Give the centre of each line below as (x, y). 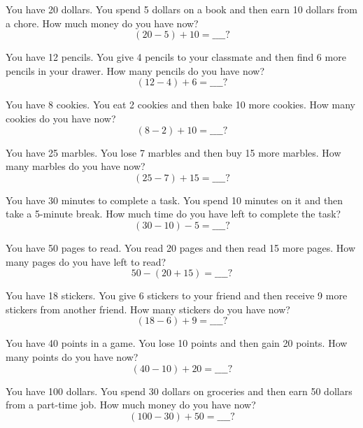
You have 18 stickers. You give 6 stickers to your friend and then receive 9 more (177, 295)
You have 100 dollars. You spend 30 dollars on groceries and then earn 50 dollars (179, 391)
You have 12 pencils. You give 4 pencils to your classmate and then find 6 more (176, 57)
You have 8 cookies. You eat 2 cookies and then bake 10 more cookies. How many (180, 105)
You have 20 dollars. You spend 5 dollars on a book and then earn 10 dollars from (181, 9)
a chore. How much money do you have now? (102, 23)
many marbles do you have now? (76, 166)
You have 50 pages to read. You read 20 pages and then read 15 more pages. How (181, 247)
